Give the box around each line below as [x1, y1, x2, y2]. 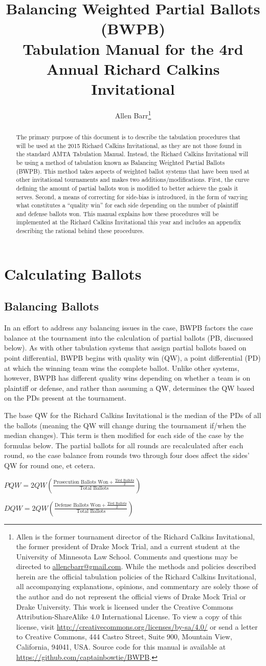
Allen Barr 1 [115, 108, 151, 120]
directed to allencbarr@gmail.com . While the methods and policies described [16, 561, 256, 572]
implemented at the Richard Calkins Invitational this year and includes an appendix [16, 218, 241, 226]
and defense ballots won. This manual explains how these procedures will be [16, 209, 219, 218]
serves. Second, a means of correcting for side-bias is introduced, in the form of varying [16, 192, 248, 201]
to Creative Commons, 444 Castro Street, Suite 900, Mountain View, [16, 631, 232, 642]
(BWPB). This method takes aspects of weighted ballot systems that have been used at [16, 167, 250, 175]
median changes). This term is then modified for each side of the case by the [4, 430, 244, 441]
